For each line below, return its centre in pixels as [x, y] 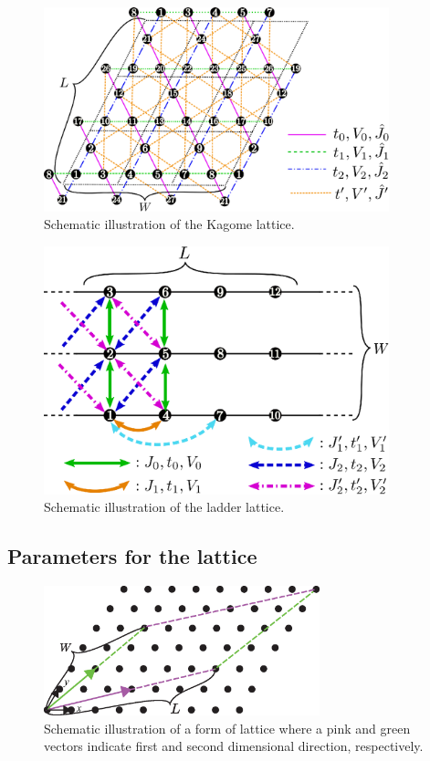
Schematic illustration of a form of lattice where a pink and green [227, 728]
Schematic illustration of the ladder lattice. [164, 507]
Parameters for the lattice [132, 556]
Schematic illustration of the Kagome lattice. [169, 224]
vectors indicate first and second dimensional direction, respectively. [234, 746]
